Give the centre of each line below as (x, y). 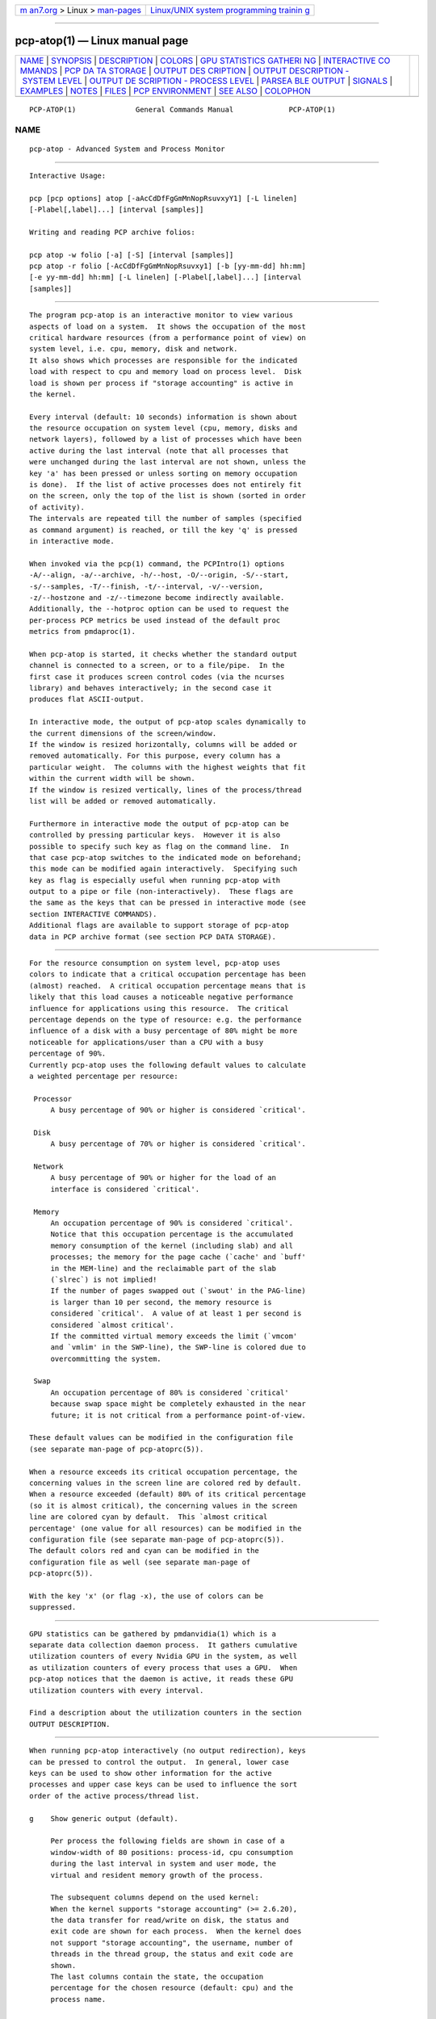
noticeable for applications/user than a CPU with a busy (147, 1042)
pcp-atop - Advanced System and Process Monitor (127, 149)
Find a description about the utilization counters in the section (166, 1713)
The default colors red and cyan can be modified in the (145, 1551)
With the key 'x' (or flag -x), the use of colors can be (147, 1596)
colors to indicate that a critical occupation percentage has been (168, 974)
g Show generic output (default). (104, 1818)
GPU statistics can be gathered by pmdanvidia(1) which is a (153, 1634)
